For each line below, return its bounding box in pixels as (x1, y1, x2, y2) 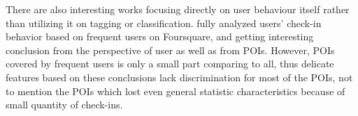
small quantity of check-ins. (6, 97, 123, 112)
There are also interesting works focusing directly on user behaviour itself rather (6, 2, 350, 16)
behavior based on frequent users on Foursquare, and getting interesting (6, 29, 314, 44)
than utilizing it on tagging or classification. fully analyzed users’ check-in (6, 15, 322, 30)
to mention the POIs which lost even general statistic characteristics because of (6, 83, 345, 98)
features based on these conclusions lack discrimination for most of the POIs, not (6, 69, 353, 84)
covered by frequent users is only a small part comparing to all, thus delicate (6, 56, 334, 71)
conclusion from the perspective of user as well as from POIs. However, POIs (6, 42, 335, 57)
